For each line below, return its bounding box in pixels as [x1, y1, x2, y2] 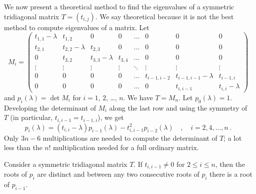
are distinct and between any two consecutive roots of [37, 169, 200, 179]
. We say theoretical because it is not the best [95, 11, 234, 21]
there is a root [209, 169, 253, 179]
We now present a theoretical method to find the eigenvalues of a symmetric [4, 1, 234, 11]
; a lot [223, 132, 242, 143]
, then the [215, 158, 245, 169]
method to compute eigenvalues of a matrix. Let [4, 22, 149, 32]
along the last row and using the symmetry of [109, 102, 248, 113]
